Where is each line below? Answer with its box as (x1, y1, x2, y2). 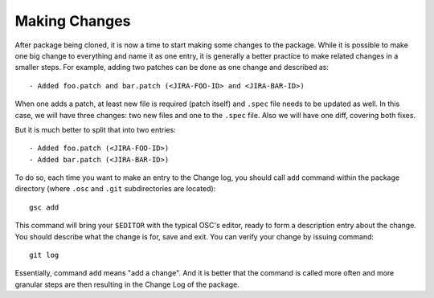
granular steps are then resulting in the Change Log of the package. (14, 280, 240, 289)
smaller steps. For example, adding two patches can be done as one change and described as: (14, 63, 330, 72)
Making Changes (14, 12, 131, 30)
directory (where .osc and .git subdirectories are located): (14, 184, 216, 194)
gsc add (29, 202, 59, 212)
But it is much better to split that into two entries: (14, 125, 176, 134)
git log (29, 251, 59, 260)
